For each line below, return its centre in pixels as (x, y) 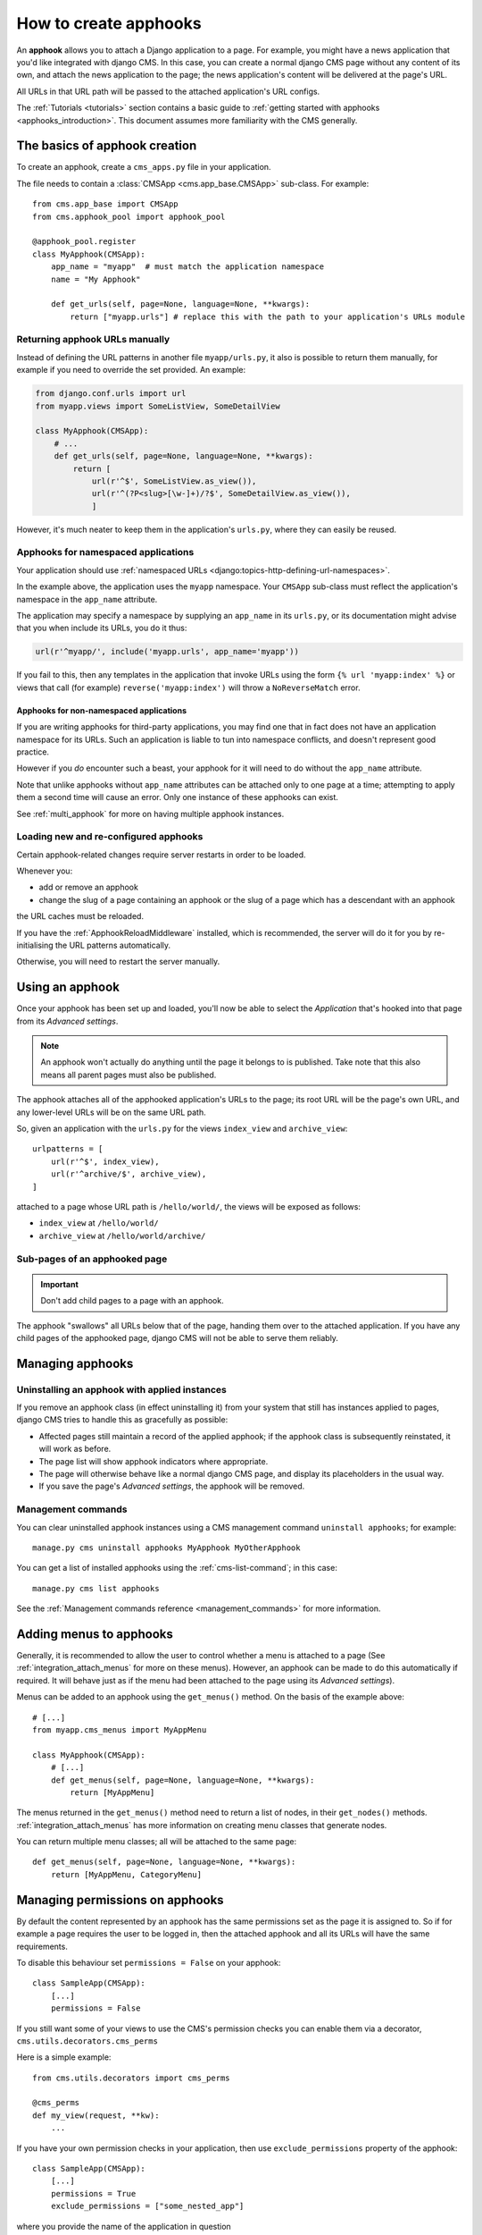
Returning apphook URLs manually (93, 340)
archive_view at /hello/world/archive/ (122, 1236)
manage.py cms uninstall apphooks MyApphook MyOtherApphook (166, 1548)
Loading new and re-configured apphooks (110, 837)
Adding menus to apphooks (95, 1634)
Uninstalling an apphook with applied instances (121, 1389)
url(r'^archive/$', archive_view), (129, 1174)
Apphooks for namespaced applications (105, 552)
